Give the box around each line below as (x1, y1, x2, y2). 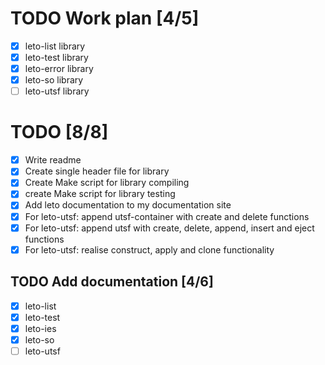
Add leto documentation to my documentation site (24, 199, 232, 211)
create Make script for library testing (24, 188, 176, 200)
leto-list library (24, 40, 86, 52)
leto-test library (24, 52, 89, 63)
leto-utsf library (24, 85, 90, 97)
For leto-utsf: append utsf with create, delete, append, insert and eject (24, 222, 315, 234)
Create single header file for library (24, 165, 170, 177)
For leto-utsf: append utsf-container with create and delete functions (24, 210, 310, 222)
